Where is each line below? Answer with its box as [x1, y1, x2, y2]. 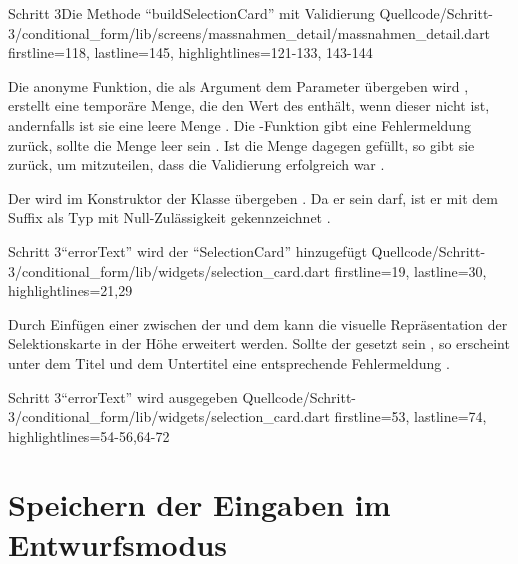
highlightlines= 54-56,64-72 [8, 425, 170, 446]
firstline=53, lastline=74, [334, 406, 487, 427]
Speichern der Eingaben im [8, 484, 391, 525]
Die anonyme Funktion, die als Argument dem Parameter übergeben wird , [8, 75, 469, 96]
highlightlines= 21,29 [8, 280, 133, 301]
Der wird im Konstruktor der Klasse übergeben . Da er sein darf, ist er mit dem [8, 187, 498, 208]
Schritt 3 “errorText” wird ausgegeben [8, 386, 238, 407]
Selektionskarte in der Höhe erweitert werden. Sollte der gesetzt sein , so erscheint [8, 333, 510, 354]
